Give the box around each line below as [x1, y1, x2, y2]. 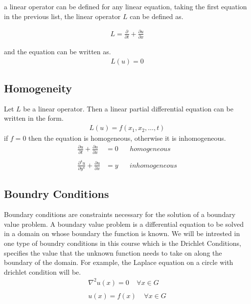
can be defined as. [130, 11, 183, 21]
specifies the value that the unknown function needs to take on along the [4, 247, 222, 258]
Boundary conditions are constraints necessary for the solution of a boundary [4, 209, 236, 219]
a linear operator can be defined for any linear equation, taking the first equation [4, 1, 247, 11]
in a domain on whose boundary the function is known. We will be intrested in [4, 228, 240, 239]
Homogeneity [4, 81, 72, 96]
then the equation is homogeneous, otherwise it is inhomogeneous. [28, 133, 226, 143]
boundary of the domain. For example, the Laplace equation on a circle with [4, 257, 233, 267]
